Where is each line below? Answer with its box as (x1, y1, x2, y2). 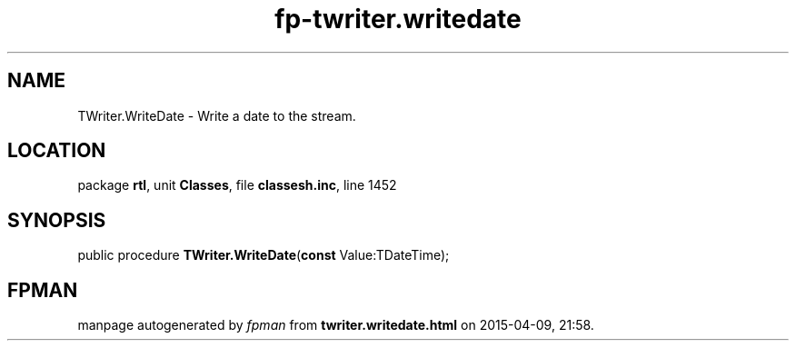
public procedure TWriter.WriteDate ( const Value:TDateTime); (77, 247, 450, 263)
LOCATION (7, 139, 106, 163)
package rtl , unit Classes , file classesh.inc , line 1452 (77, 177, 397, 194)
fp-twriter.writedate (274, 4, 522, 35)
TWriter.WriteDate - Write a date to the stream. (77, 107, 356, 124)
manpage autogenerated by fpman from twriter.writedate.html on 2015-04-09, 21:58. (77, 317, 594, 333)
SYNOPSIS (7, 208, 106, 232)
